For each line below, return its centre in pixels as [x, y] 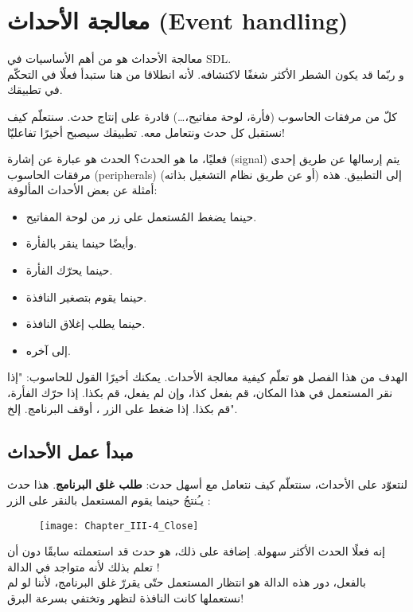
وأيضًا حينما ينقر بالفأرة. [81, 243]
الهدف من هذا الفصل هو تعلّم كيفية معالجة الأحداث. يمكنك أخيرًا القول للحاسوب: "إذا [208, 377]
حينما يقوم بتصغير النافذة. [86, 296]
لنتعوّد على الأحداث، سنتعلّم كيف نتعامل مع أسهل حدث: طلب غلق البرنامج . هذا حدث [207, 484]
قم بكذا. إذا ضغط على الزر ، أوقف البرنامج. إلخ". [123, 408]
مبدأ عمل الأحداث [70, 451]
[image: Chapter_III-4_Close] [119, 526]
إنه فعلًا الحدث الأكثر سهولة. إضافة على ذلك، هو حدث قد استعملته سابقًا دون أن [196, 551]
